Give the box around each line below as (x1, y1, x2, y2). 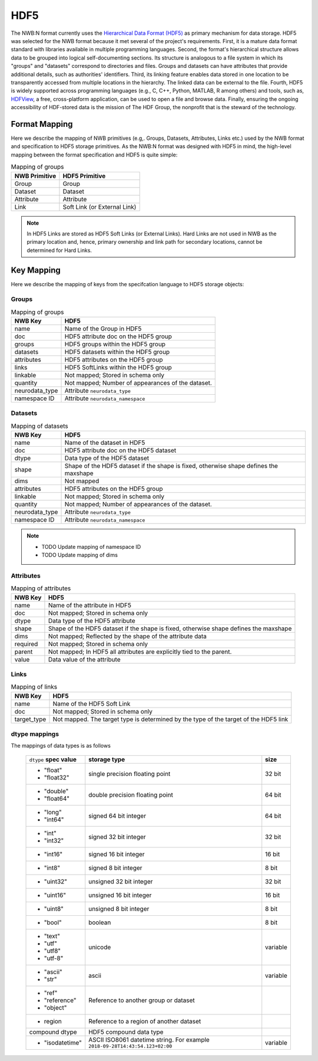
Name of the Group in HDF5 (64, 325, 142, 333)
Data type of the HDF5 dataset (64, 454, 150, 463)
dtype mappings (11, 730, 59, 738)
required (14, 640, 38, 648)
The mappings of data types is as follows (11, 742, 111, 749)
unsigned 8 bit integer (88, 905, 150, 913)
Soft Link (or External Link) (62, 202, 137, 211)
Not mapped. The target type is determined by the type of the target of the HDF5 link (52, 715, 289, 723)
